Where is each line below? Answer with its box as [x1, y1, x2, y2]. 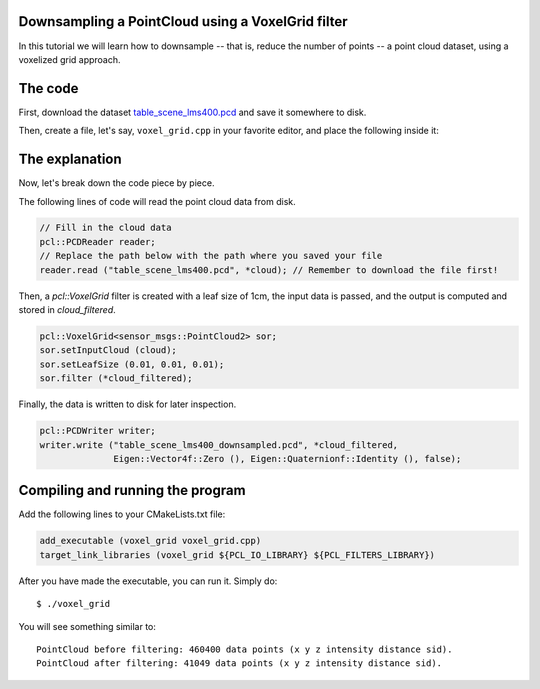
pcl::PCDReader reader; [39, 236, 157, 247]
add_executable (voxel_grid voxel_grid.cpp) [39, 535, 262, 547]
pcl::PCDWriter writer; [39, 425, 157, 437]
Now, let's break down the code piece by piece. [18, 177, 215, 189]
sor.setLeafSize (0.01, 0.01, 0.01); [39, 358, 225, 370]
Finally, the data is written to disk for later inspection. [18, 398, 237, 410]
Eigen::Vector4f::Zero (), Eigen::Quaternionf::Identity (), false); [113, 453, 462, 464]
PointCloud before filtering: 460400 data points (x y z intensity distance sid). [36, 643, 453, 655]
